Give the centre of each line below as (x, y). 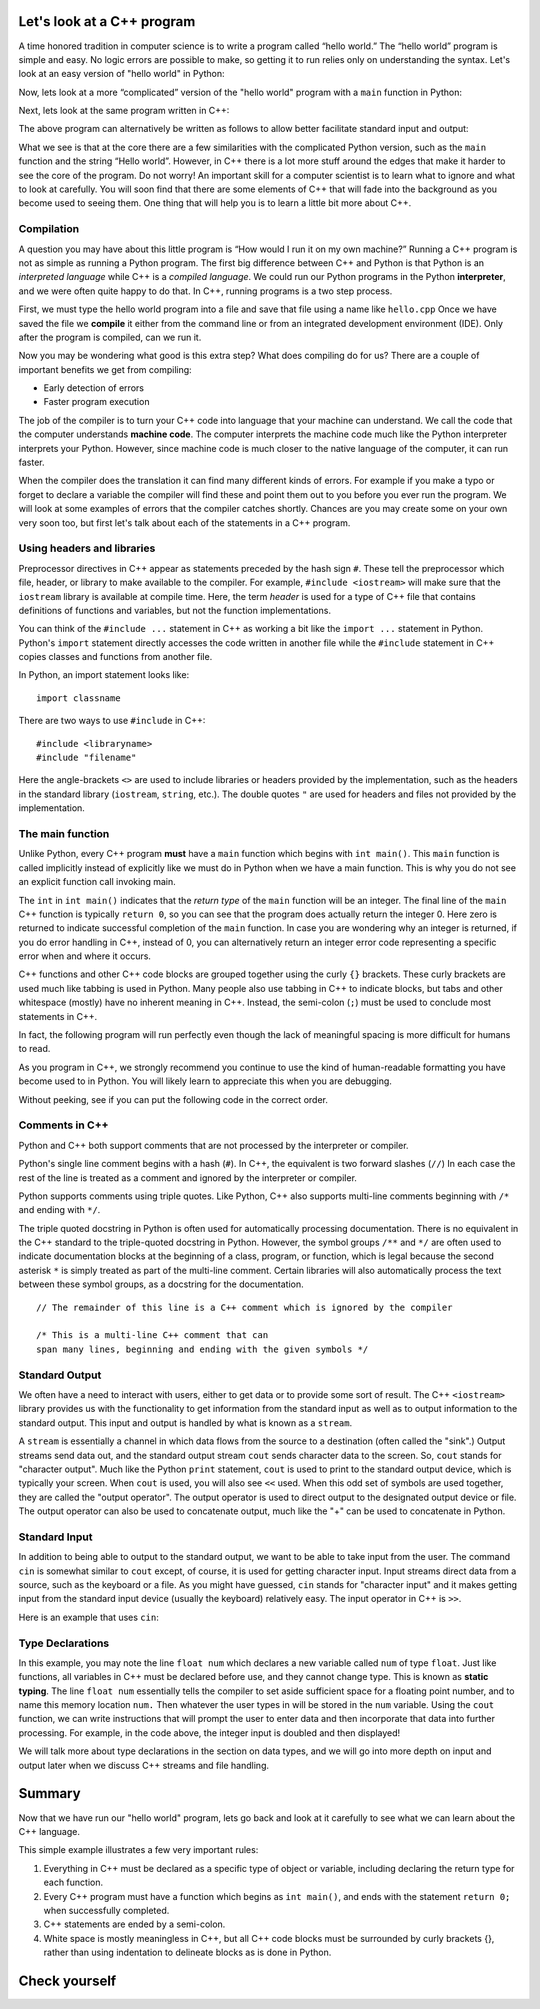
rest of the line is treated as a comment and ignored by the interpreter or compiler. (187, 1177)
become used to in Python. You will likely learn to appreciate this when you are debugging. (205, 1081)
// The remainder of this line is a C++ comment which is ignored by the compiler (244, 1307)
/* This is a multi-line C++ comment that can (152, 1335)
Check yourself (67, 1980)
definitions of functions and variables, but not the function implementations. (175, 610)
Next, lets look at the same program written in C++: (124, 111)
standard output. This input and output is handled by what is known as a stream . (185, 1422)
